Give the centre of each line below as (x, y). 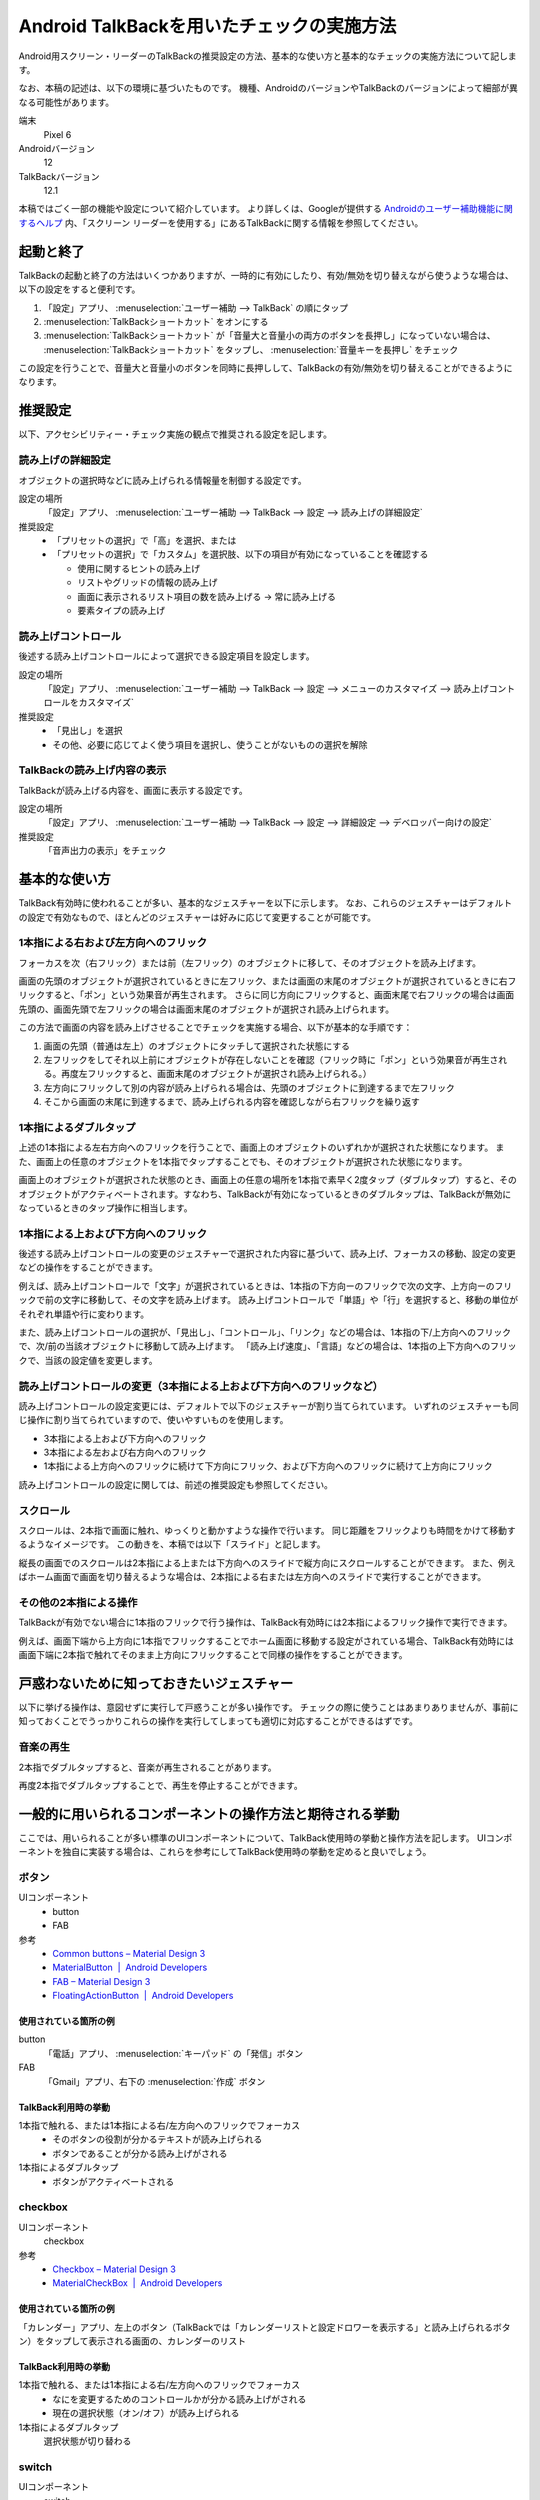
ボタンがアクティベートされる (113, 2181)
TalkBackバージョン (59, 176)
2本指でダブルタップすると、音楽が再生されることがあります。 (147, 1767)
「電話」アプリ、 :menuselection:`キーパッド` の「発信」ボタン (173, 2053)
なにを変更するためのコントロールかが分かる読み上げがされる (179, 2399)
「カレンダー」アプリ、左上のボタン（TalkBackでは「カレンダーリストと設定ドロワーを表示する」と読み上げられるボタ (264, 2327)
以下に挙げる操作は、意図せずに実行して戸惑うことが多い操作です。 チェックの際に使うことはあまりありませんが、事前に (268, 1707)
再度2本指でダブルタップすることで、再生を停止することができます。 (161, 1785)
